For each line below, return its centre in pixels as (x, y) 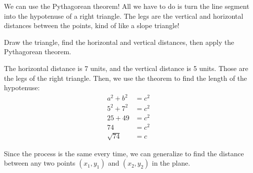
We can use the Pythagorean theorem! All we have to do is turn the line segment (127, 6)
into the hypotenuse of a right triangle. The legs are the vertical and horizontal (124, 16)
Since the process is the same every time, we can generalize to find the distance (124, 153)
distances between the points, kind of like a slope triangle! (92, 25)
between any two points (40, 163)
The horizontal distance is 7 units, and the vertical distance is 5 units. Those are (126, 68)
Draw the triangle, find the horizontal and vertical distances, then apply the (119, 42)
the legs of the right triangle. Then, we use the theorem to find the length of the (126, 78)
